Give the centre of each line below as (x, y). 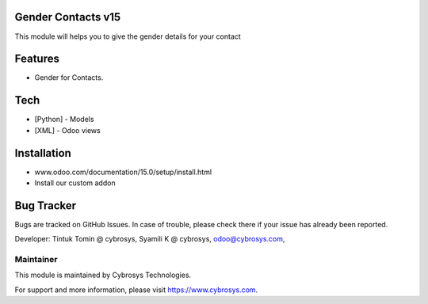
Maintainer (36, 260)
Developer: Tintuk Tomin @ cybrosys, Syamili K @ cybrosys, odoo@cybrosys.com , (150, 239)
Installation (43, 153)
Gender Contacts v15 (68, 17)
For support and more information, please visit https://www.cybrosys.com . (136, 290)
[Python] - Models (64, 120)
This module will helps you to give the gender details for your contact (128, 36)
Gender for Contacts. (69, 78)
